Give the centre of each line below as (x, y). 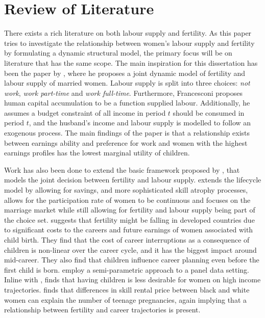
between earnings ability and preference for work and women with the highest (126, 142)
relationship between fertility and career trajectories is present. (102, 310)
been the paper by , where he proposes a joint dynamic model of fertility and (125, 73)
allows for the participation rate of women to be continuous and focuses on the (127, 200)
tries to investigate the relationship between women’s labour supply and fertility (129, 43)
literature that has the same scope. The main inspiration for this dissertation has (131, 62)
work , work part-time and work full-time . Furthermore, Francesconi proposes (123, 92)
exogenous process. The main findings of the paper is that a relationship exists (127, 133)
